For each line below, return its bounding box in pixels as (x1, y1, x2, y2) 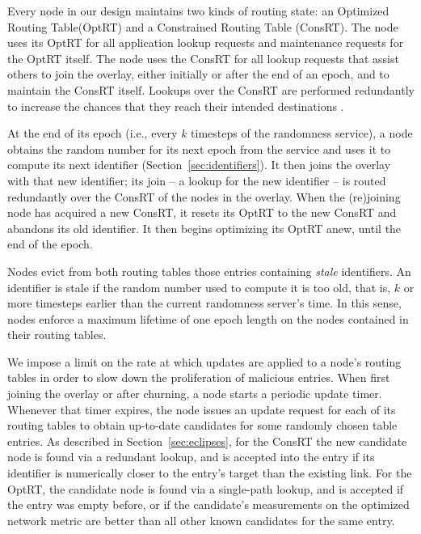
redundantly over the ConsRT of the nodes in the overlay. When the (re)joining (7, 188, 401, 205)
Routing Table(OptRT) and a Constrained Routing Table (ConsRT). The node (7, 18, 398, 35)
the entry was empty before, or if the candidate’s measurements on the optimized (7, 496, 410, 513)
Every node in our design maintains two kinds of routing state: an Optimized (7, 2, 389, 19)
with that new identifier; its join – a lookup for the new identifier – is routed (7, 172, 386, 189)
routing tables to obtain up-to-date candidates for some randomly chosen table (7, 417, 398, 434)
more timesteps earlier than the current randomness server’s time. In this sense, (7, 295, 402, 311)
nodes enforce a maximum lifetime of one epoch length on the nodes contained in (7, 310, 409, 327)
